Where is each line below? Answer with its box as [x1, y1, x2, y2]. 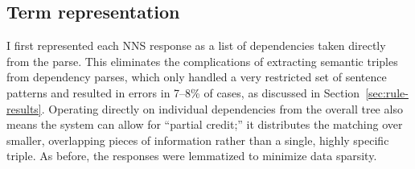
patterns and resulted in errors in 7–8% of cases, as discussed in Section [6, 84, 360, 101]
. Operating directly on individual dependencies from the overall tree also [41, 100, 403, 117]
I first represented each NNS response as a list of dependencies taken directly [6, 37, 386, 54]
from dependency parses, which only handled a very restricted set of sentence [6, 68, 387, 85]
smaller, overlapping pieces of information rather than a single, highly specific [6, 131, 389, 148]
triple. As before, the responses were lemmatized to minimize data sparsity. [6, 147, 377, 164]
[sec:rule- [365, 84, 409, 101]
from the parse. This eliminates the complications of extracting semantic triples [6, 52, 398, 69]
